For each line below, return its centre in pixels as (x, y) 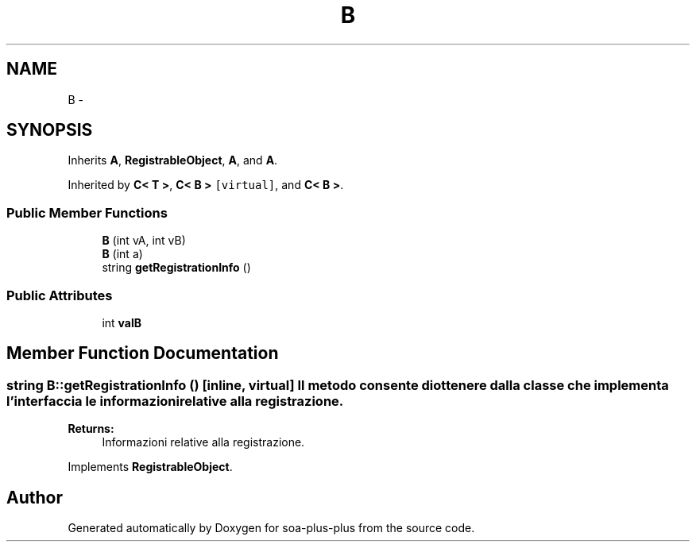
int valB (122, 322)
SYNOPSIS (50, 130)
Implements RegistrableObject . (150, 467)
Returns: (91, 429)
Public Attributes (60, 295)
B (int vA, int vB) (144, 241)
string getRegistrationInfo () (176, 268)
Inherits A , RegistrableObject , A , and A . (173, 160)
